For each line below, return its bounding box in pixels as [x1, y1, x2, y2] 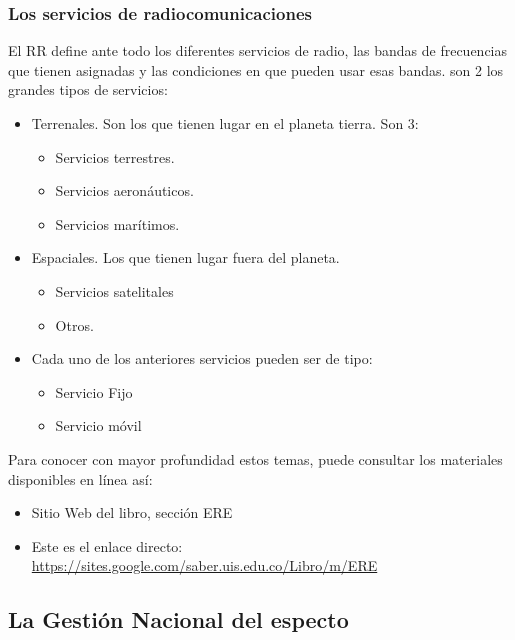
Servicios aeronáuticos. [55, 180, 194, 201]
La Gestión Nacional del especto [8, 604, 349, 635]
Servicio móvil [55, 415, 142, 436]
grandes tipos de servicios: [8, 79, 168, 100]
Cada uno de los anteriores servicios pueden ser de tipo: [31, 348, 373, 369]
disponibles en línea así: [8, 468, 153, 489]
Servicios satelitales [55, 280, 174, 301]
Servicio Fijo [55, 381, 133, 402]
